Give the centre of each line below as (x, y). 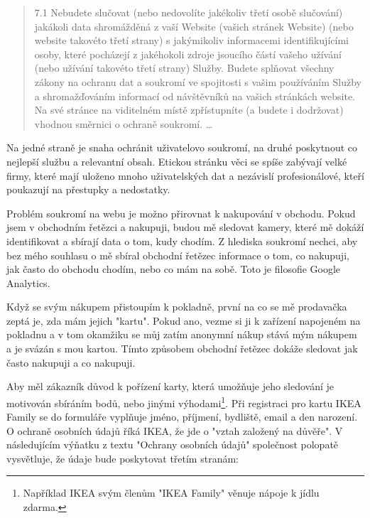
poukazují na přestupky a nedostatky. (88, 189)
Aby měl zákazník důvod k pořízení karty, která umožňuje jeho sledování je (170, 386)
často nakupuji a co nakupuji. (71, 362)
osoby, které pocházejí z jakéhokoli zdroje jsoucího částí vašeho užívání (188, 54)
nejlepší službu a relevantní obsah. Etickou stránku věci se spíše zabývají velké (177, 161)
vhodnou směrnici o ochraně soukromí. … (124, 123)
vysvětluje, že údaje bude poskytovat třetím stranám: (123, 458)
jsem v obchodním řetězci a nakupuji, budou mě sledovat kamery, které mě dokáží (185, 227)
